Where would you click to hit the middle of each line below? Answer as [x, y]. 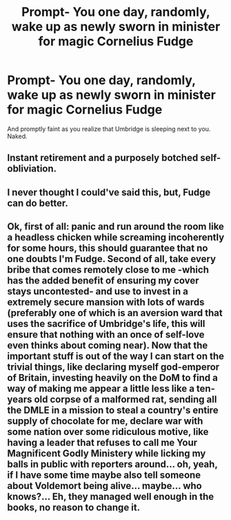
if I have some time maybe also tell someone [104, 475]
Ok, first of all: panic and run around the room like [115, 226]
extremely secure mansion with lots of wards [106, 303]
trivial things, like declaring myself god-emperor [113, 367]
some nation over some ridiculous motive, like [108, 432]
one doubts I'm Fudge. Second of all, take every [111, 259]
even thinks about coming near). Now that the [108, 345]
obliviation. [32, 169]
